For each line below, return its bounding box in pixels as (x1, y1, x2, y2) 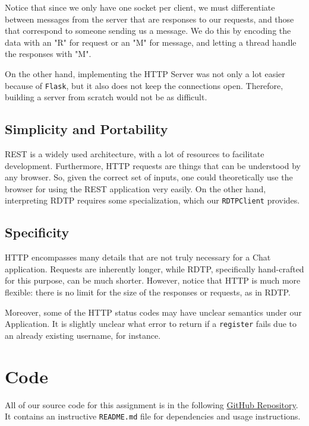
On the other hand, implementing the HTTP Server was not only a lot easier (5, 67, 285, 80)
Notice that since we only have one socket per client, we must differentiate (5, 1, 275, 13)
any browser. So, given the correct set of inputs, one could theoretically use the (5, 171, 293, 183)
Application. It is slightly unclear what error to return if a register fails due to (5, 317, 297, 330)
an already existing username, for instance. (5, 329, 161, 341)
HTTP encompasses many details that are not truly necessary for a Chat (5, 251, 271, 263)
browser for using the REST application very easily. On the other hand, (5, 182, 266, 195)
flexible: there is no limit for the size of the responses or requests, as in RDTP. (5, 286, 291, 298)
